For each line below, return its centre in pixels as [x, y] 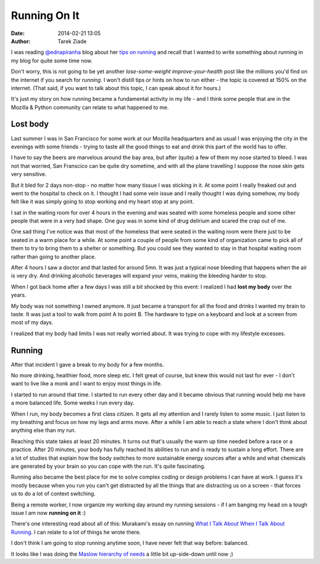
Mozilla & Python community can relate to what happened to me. [90, 107]
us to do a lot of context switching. [53, 494]
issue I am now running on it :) [48, 512]
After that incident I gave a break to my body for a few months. [87, 364]
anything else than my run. [44, 431]
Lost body [30, 124]
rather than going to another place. [54, 256]
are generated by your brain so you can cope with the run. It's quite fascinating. [108, 466]
